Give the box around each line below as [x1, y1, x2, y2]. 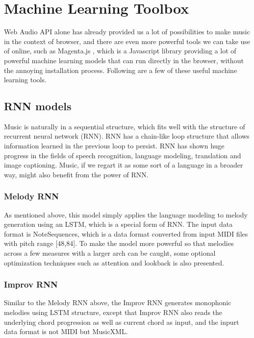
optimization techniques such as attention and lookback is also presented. [4, 257, 224, 267]
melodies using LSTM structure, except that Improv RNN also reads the [4, 307, 223, 317]
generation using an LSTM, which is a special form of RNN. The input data [4, 219, 233, 229]
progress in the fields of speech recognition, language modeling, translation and [4, 150, 241, 160]
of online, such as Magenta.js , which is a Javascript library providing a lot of [4, 46, 236, 56]
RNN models [4, 98, 72, 114]
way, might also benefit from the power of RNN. [4, 169, 149, 179]
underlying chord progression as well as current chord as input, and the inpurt [4, 316, 239, 327]
